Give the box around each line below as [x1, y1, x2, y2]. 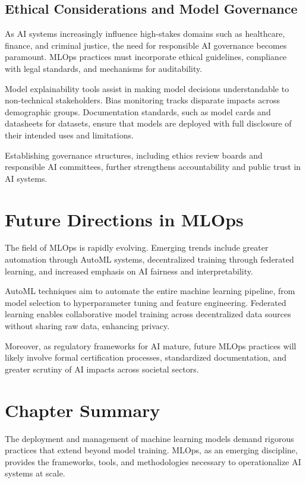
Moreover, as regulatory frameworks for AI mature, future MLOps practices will [5, 339, 296, 352]
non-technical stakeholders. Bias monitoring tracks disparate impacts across [5, 94, 280, 106]
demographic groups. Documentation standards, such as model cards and [5, 105, 271, 118]
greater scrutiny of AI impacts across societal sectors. [5, 362, 199, 375]
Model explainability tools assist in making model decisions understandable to [5, 82, 289, 94]
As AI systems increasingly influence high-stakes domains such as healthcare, [5, 27, 285, 40]
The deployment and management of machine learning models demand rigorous [5, 432, 294, 444]
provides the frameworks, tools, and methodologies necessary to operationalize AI [5, 455, 301, 468]
